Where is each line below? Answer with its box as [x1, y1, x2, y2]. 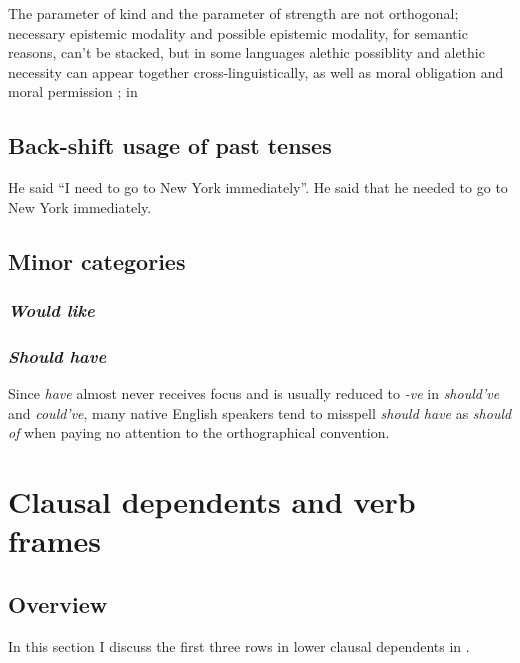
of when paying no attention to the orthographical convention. [8, 422, 390, 443]
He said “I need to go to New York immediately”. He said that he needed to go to [8, 177, 508, 198]
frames [8, 520, 102, 561]
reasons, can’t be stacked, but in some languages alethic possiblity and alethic [8, 42, 485, 63]
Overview [8, 588, 108, 619]
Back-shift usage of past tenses [8, 130, 332, 161]
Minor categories [8, 245, 186, 276]
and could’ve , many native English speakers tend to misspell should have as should [8, 402, 512, 423]
